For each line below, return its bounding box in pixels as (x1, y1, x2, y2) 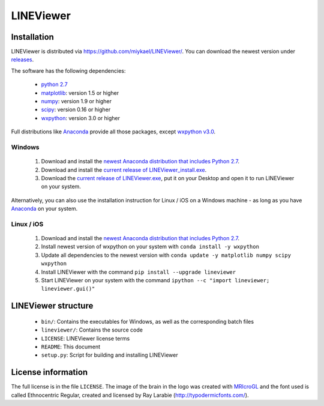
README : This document (41, 343, 101, 350)
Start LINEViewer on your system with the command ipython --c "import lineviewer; (41, 277, 270, 283)
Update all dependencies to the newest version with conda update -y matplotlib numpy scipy (41, 251, 291, 258)
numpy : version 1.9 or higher (41, 98, 112, 105)
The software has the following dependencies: (11, 67, 126, 74)
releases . (11, 56, 34, 63)
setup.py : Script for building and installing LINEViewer (41, 351, 178, 359)
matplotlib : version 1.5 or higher (41, 89, 119, 96)
